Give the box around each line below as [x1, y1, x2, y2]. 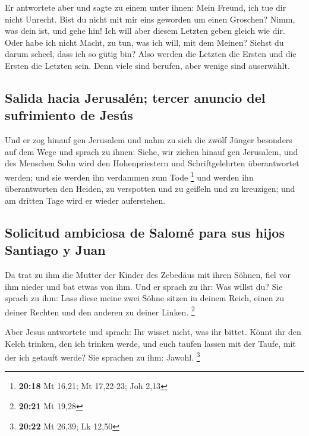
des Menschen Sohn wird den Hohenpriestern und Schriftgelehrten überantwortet [5, 157, 299, 169]
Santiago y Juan [5, 241, 106, 259]
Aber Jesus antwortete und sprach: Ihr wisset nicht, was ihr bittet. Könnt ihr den [5, 326, 301, 337]
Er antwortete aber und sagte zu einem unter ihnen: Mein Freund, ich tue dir [5, 1, 286, 13]
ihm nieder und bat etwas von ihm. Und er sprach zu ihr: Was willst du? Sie [5, 280, 283, 292]
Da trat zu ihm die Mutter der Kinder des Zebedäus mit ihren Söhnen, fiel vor [5, 268, 291, 280]
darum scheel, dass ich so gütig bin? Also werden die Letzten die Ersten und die [5, 48, 297, 60]
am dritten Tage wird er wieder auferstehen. [5, 194, 166, 206]
